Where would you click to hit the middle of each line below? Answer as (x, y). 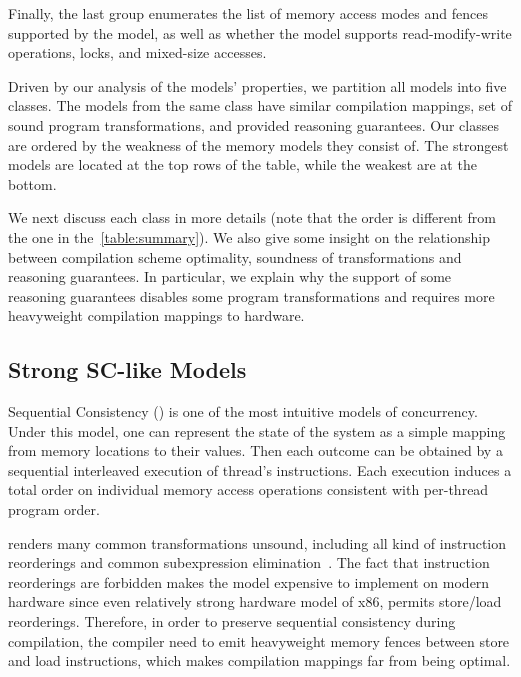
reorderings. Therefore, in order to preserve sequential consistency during (232, 621)
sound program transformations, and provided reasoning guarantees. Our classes (253, 124)
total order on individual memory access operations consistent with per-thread (248, 489)
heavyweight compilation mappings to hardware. (156, 315)
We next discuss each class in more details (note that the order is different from (252, 217)
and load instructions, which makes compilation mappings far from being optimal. (259, 660)
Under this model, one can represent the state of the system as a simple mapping (257, 430)
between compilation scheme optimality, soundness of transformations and (235, 256)
